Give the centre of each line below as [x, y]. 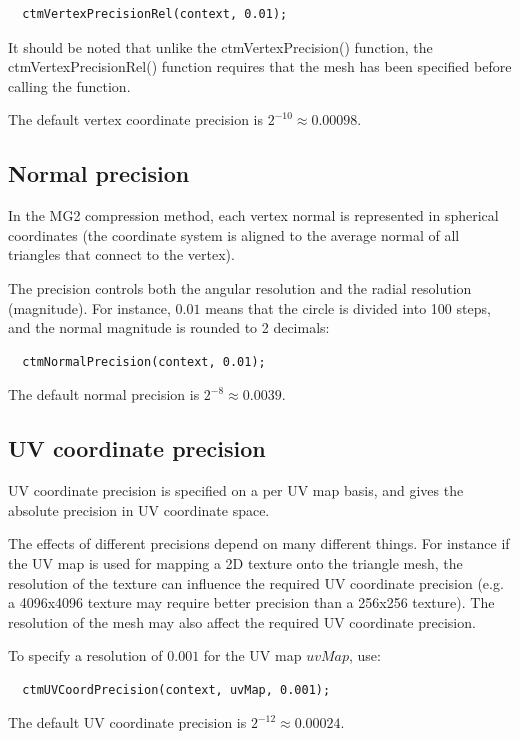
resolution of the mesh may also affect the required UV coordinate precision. [242, 621]
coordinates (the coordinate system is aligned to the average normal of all [234, 234]
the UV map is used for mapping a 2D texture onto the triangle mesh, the [235, 562]
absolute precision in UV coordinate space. [139, 509]
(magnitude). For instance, [89, 307]
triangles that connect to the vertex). [121, 254]
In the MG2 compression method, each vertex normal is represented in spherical [253, 215]
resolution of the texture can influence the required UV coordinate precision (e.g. [256, 582]
